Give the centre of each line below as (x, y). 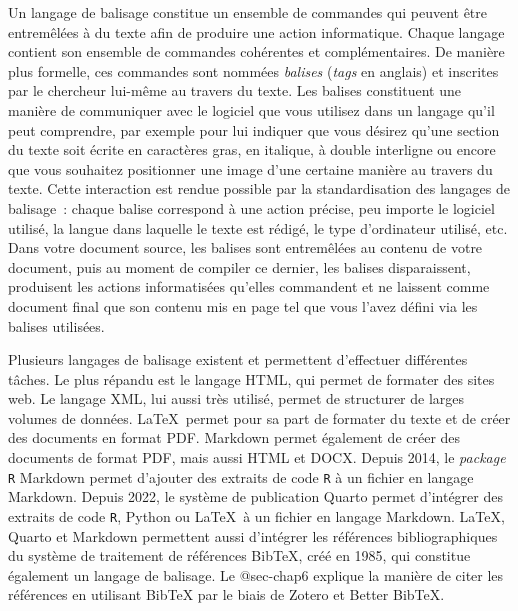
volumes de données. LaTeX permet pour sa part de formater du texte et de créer (259, 417)
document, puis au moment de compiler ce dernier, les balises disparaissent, (239, 266)
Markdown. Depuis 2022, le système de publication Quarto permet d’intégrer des (255, 496)
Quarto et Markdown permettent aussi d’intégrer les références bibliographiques (253, 535)
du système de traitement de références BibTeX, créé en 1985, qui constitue (239, 555)
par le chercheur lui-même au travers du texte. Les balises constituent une (234, 90)
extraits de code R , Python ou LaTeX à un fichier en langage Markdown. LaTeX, (256, 515)
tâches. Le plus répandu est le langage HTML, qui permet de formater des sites (251, 378)
